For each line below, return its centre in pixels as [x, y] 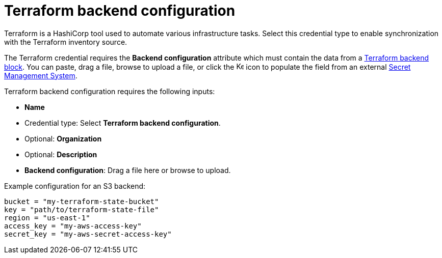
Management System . [41, 75]
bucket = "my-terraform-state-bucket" [82, 201]
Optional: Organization [63, 138]
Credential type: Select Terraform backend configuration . [123, 123]
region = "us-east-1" [47, 218]
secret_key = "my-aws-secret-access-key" [88, 234]
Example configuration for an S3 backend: [75, 186]
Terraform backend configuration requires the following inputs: [110, 91]
